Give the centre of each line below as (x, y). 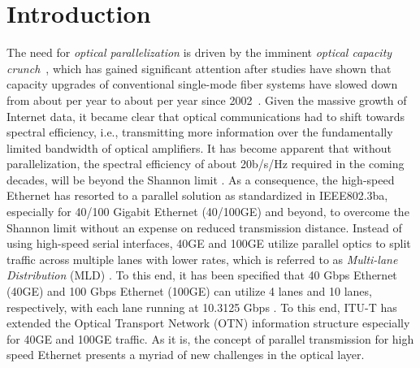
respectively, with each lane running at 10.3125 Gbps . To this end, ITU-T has (202, 307)
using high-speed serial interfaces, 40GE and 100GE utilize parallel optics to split (209, 243)
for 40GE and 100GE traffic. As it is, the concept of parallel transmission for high (210, 338)
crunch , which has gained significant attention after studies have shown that (199, 68)
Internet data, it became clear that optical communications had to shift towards (206, 116)
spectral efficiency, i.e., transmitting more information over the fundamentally (200, 132)
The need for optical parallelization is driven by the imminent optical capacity (199, 52)
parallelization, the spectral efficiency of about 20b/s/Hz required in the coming (206, 164)
